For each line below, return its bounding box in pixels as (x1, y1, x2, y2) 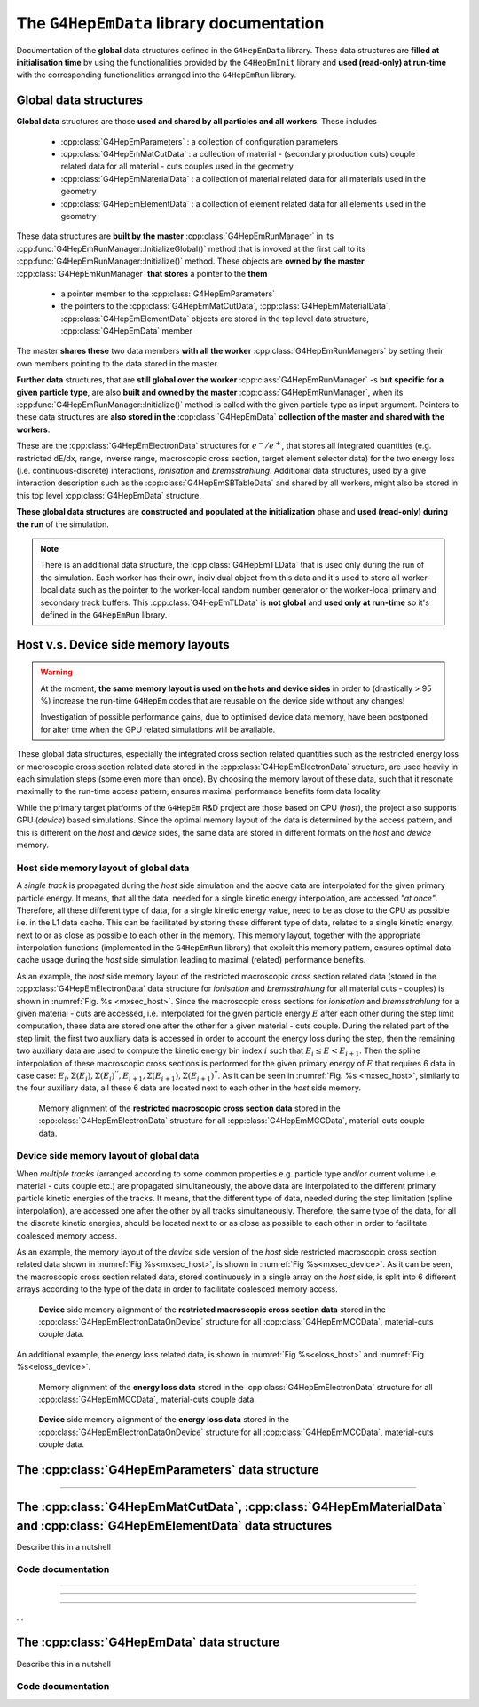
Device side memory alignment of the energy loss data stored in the (38, 1414, 290, 1425)
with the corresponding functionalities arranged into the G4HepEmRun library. (16, 69, 297, 80)
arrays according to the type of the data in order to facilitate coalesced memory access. (16, 1284, 339, 1294)
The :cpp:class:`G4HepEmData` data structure (16, 1635, 280, 1650)
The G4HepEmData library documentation (16, 13, 325, 33)
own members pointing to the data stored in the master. (16, 358, 219, 368)
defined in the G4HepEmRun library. (40, 609, 168, 620)
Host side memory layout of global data (16, 861, 190, 874)
